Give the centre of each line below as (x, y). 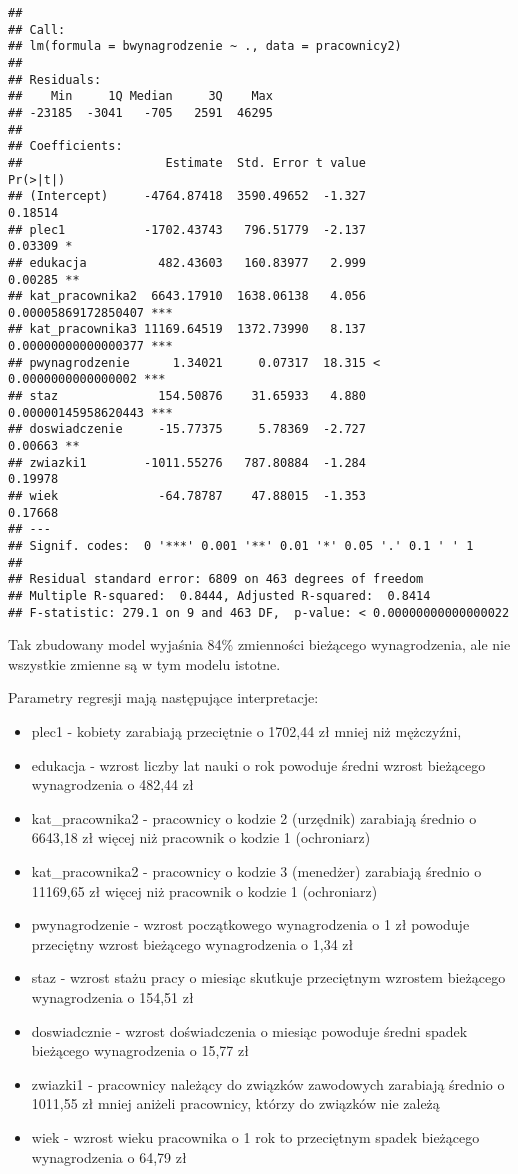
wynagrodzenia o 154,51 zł (112, 997)
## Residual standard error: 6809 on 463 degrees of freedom (216, 579)
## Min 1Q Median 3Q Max (140, 96)
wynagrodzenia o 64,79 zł (109, 1156)
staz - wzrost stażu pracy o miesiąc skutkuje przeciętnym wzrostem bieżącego (268, 977)
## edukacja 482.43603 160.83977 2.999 (187, 262)
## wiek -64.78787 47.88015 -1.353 (187, 496)
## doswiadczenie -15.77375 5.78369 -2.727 (187, 429)
